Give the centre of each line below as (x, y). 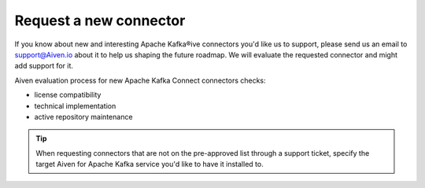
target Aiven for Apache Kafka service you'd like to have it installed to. (150, 164)
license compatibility (68, 95)
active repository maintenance (83, 116)
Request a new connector (100, 20)
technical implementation (75, 105)
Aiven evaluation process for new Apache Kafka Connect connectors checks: (140, 80)
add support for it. (44, 66)
